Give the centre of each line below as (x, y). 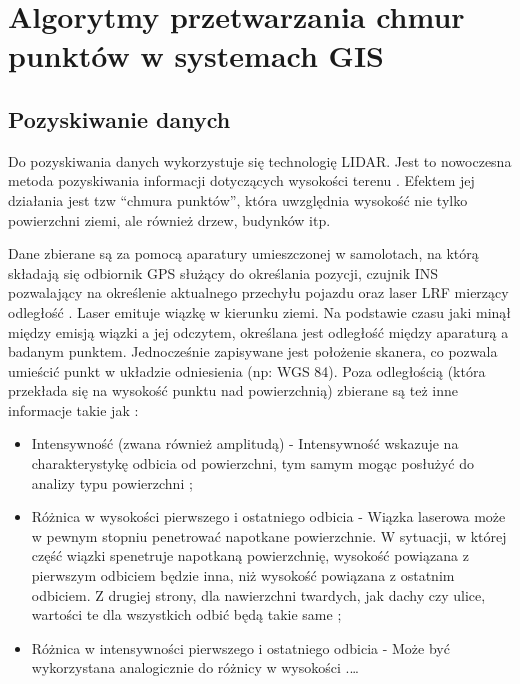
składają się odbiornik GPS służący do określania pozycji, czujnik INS (223, 272)
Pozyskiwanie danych (119, 118)
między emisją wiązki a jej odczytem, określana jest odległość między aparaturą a (258, 331)
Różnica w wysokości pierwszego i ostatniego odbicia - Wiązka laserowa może (268, 516)
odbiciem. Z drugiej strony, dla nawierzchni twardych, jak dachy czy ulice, (258, 594)
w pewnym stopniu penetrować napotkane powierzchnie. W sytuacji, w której (269, 535)
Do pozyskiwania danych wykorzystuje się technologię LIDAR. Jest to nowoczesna (260, 160)
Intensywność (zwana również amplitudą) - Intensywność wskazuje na (245, 443)
